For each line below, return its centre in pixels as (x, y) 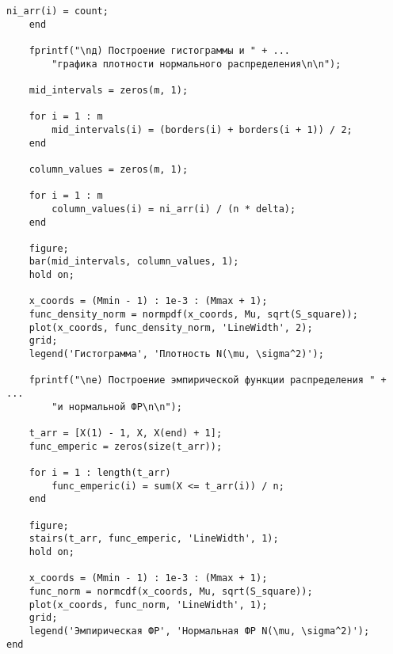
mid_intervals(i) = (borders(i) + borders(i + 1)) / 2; (202, 129)
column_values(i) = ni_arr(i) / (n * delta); (174, 209)
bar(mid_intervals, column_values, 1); (134, 262)
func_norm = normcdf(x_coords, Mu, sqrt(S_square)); (171, 591)
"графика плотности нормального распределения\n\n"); (196, 64)
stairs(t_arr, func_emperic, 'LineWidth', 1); (154, 539)
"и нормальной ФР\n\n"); (117, 407)
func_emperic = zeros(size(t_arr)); (126, 446)
